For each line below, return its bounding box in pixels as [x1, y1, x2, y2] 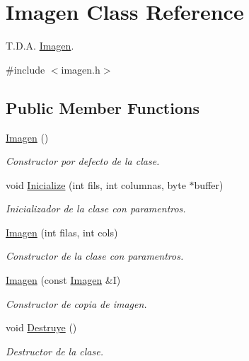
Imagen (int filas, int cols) [6, 224, 118, 239]
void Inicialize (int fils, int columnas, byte [6, 177, 186, 192]
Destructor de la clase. [6, 343, 103, 358]
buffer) [194, 177, 224, 192]
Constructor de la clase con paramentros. [6, 248, 184, 263]
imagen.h [61, 62, 100, 76]
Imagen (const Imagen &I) [6, 273, 121, 287]
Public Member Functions [6, 96, 199, 118]
